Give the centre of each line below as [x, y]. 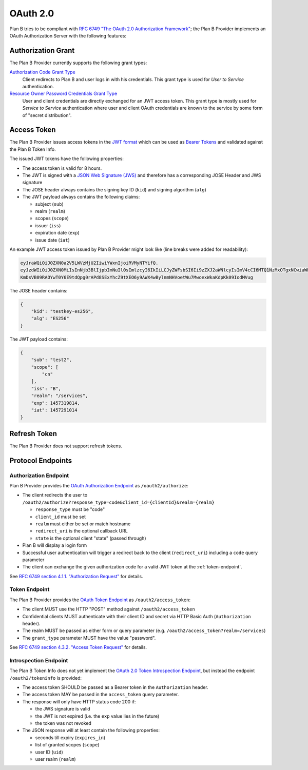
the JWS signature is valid [63, 709]
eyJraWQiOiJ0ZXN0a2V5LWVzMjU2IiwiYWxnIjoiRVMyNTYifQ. [89, 263]
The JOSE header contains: [38, 290]
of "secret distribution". [47, 115]
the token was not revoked [63, 723]
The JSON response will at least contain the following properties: [91, 730]
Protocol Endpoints [41, 460]
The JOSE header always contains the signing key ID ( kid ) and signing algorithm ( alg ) [114, 189]
